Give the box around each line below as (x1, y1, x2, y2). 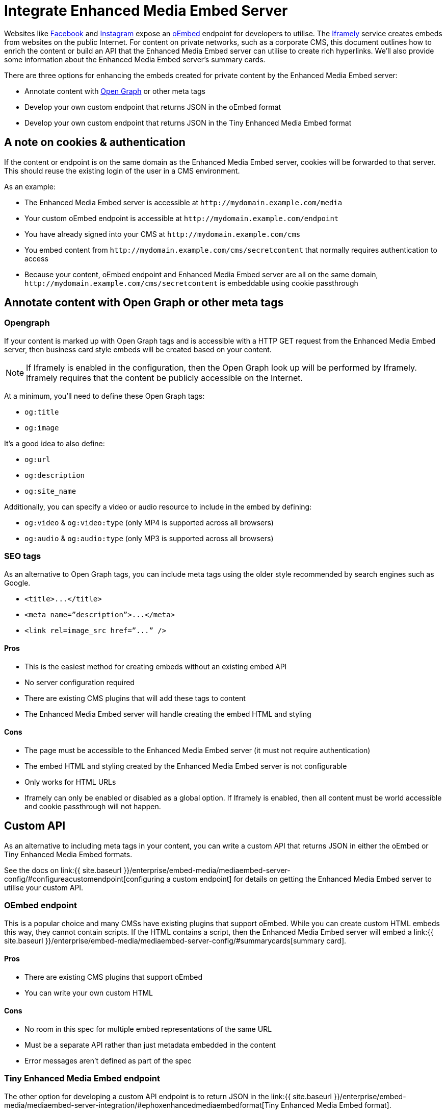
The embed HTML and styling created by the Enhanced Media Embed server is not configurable (24, 762, 347, 770)
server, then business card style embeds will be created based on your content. (4, 345, 272, 354)
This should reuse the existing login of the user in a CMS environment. (4, 166, 240, 175)
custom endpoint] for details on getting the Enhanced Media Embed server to (172, 874, 432, 883)
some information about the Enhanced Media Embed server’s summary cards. (4, 55, 266, 64)
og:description (24, 471, 85, 479)
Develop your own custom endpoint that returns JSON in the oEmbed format (24, 102, 281, 111)
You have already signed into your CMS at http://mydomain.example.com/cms (24, 229, 301, 238)
